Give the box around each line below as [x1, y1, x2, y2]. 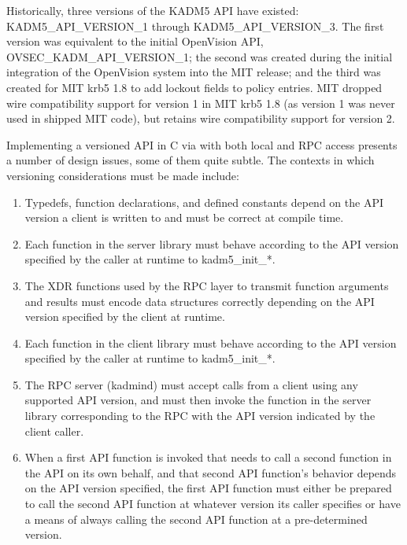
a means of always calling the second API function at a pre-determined [24, 510, 368, 527]
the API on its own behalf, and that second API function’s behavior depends [24, 464, 397, 481]
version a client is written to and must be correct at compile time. [24, 209, 344, 226]
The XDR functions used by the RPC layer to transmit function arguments [24, 277, 389, 293]
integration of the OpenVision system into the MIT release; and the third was [6, 64, 381, 80]
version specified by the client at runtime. [24, 308, 225, 325]
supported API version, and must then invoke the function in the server [24, 392, 372, 408]
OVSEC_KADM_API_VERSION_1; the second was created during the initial [6, 48, 393, 64]
